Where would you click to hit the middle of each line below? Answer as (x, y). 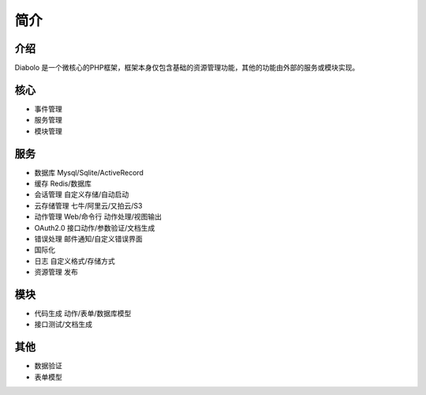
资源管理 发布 (56, 272)
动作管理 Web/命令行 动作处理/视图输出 (98, 216)
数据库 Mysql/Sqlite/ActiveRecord (89, 172)
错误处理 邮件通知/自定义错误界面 (88, 239)
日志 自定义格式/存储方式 (75, 261)
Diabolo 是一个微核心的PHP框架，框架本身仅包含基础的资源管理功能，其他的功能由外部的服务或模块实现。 (187, 68)
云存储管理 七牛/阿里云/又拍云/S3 (88, 205)
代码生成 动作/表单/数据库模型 (83, 314)
